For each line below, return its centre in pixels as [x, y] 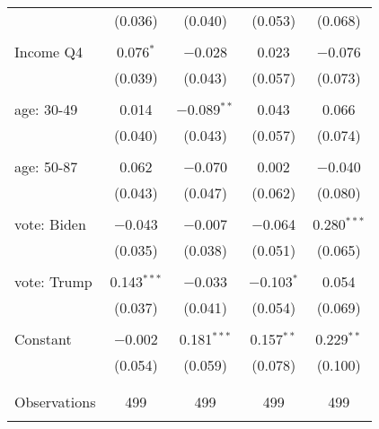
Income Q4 [48, 52]
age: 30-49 [46, 109]
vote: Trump [53, 281]
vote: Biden [50, 224]
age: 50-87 [46, 166]
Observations [55, 402]
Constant [43, 339]
